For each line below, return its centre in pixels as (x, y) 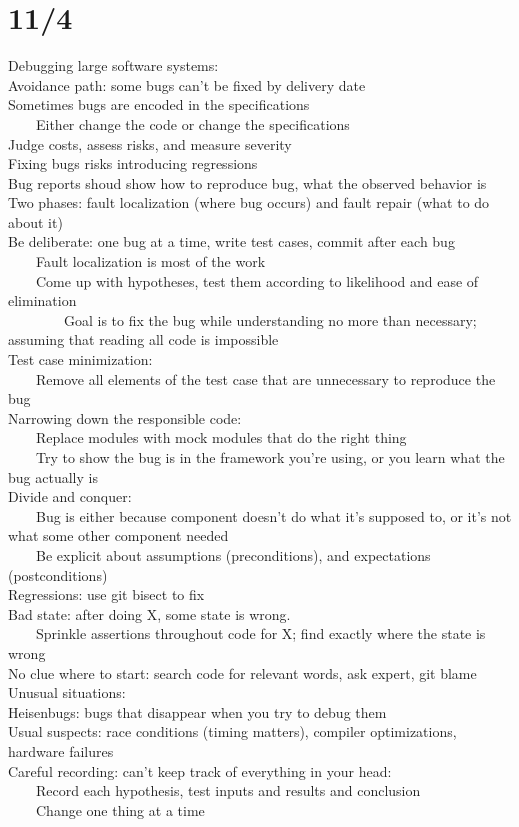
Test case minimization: (80, 359)
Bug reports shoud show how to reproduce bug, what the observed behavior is (247, 182)
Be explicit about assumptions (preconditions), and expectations (233, 554)
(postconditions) (58, 574)
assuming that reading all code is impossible (143, 339)
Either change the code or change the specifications (192, 123)
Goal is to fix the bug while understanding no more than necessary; (270, 319)
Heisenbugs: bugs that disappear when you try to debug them (197, 711)
